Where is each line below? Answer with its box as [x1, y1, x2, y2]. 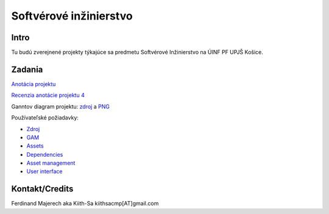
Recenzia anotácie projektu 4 [11, 91, 85, 99]
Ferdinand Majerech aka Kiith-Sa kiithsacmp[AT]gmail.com [11, 200, 159, 207]
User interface [26, 168, 63, 175]
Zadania [11, 64, 43, 74]
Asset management [26, 159, 76, 167]
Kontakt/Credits [11, 184, 74, 194]
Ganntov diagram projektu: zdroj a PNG [11, 102, 110, 110]
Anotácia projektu [11, 80, 56, 88]
